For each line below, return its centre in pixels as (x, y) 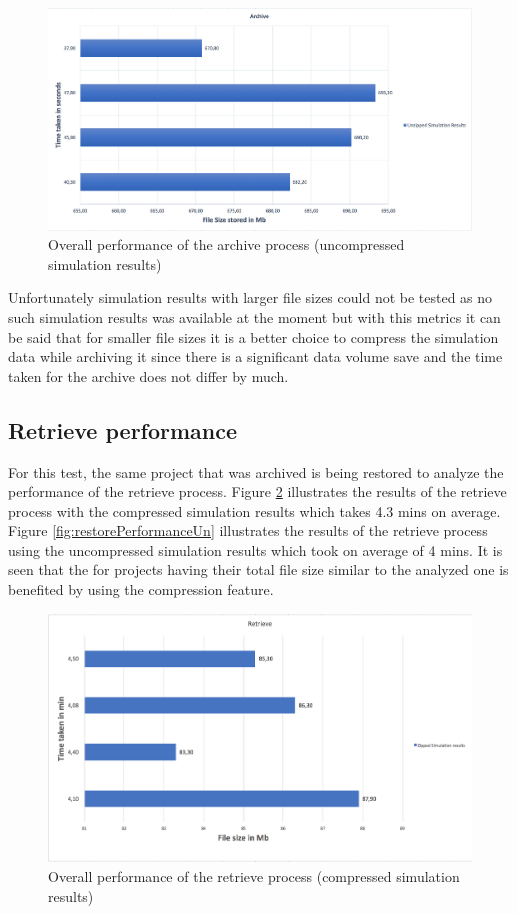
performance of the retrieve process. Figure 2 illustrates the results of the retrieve (257, 491)
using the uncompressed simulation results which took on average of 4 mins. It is (255, 549)
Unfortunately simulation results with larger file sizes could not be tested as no (250, 297)
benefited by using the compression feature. (141, 589)
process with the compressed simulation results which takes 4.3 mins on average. (254, 510)
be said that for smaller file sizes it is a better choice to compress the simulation (253, 336)
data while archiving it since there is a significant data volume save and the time (255, 356)
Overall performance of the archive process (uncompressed (226, 244)
